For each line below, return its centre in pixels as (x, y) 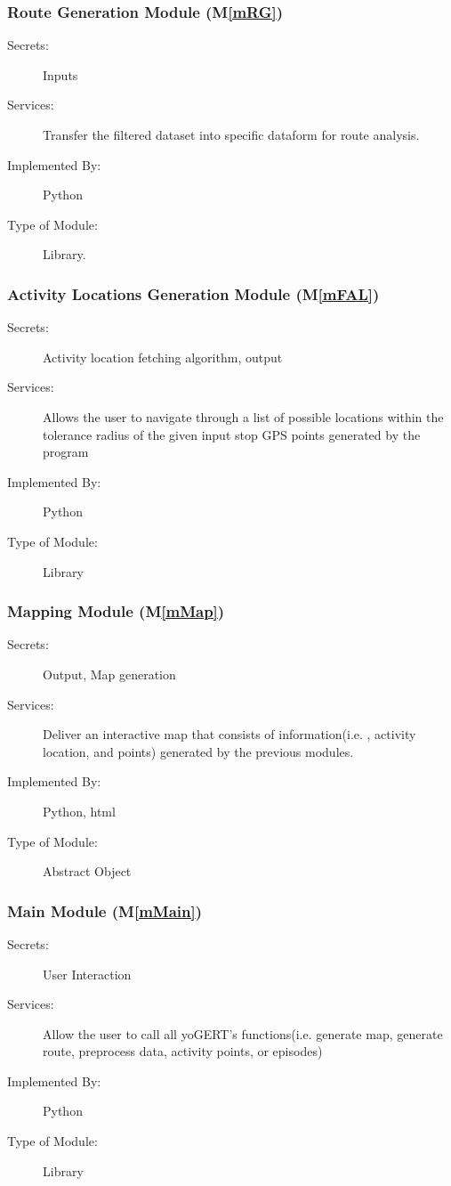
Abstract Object (87, 871)
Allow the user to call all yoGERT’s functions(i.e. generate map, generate (243, 1033)
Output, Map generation (109, 674)
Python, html (79, 811)
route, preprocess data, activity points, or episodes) (183, 1051)
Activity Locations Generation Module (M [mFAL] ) (193, 293)
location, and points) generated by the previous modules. (198, 751)
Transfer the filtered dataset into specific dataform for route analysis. (231, 134)
